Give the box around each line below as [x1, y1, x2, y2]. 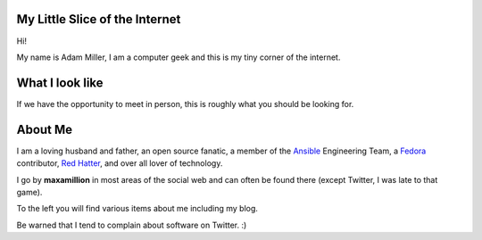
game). [16, 186, 43, 197]
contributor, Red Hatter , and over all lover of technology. [16, 158, 223, 169]
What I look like [16, 75, 104, 90]
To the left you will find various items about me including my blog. [16, 203, 259, 214]
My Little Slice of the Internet [16, 12, 181, 27]
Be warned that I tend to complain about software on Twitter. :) [16, 219, 247, 230]
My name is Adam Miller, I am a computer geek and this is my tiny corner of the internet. [16, 52, 341, 62]
